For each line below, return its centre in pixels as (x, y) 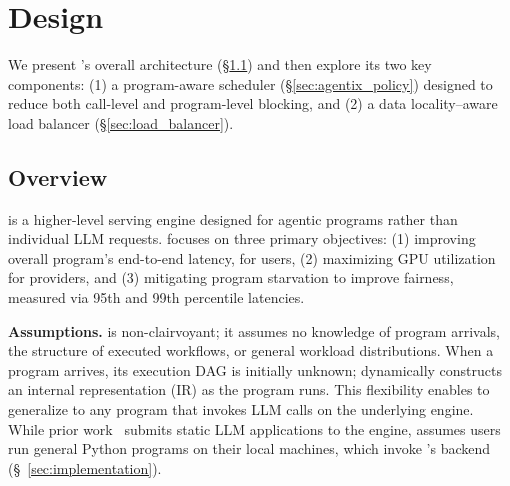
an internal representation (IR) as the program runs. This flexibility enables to (249, 389)
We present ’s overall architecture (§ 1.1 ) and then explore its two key (220, 64)
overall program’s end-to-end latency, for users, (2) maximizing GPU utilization (252, 257)
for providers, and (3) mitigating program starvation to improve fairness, (231, 277)
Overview (58, 176)
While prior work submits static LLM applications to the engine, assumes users (254, 428)
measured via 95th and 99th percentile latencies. (156, 297)
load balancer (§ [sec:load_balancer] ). (121, 122)
